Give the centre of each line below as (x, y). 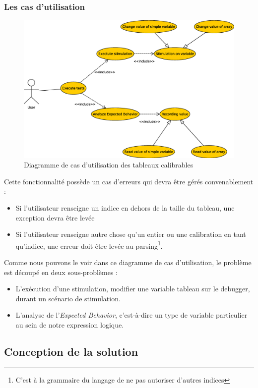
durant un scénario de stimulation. (68, 298)
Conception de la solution (71, 351)
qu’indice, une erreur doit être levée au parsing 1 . (89, 245)
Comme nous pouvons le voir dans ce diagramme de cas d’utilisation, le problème (128, 262)
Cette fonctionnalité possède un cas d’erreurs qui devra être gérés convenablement (129, 181)
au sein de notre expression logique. (70, 325)
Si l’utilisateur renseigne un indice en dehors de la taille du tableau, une (125, 208)
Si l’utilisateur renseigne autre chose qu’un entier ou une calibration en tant (131, 234)
